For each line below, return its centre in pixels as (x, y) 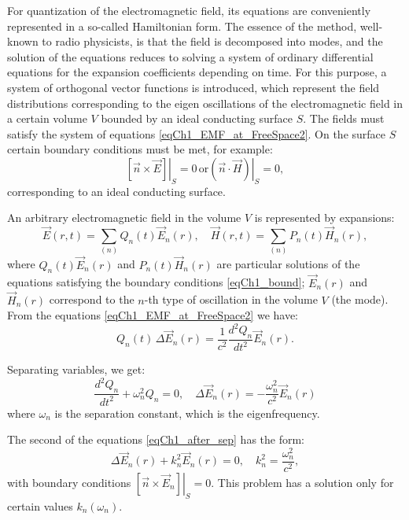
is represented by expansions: (324, 218)
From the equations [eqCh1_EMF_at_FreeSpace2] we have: (153, 315)
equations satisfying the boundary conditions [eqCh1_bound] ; (156, 282)
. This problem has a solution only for (302, 482)
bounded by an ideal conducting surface (197, 118)
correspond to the (92, 299)
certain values (40, 505)
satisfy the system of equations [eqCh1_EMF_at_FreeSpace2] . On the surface (197, 133)
